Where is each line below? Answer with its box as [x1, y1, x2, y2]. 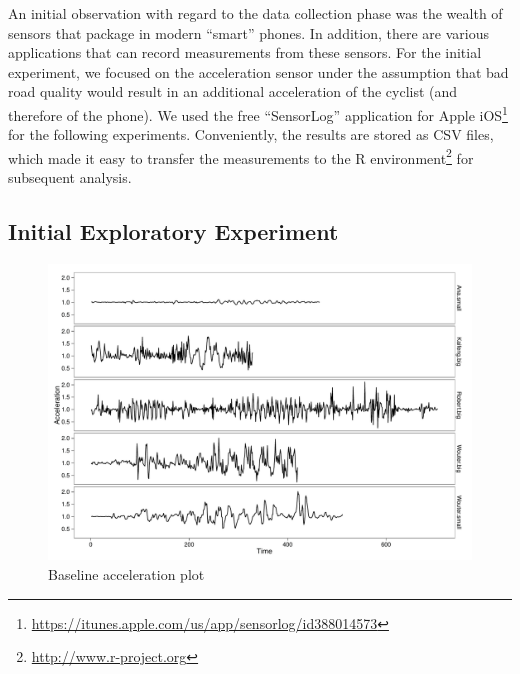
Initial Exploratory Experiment [8, 216, 339, 247]
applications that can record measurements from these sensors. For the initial [8, 42, 482, 63]
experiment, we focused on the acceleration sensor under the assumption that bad [8, 61, 509, 82]
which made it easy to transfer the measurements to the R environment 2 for [8, 144, 474, 168]
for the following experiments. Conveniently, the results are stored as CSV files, [8, 124, 494, 145]
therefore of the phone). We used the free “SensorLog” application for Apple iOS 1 [8, 101, 508, 125]
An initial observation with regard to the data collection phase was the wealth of [8, 3, 503, 23]
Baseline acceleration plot [48, 563, 205, 584]
